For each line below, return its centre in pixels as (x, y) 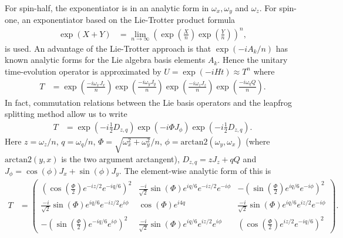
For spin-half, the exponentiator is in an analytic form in (107, 8)
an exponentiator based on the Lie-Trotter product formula (129, 20)
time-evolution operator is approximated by (83, 71)
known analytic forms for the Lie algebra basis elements (105, 60)
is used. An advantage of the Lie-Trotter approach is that (108, 48)
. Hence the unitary (253, 60)
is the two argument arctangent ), (120, 158)
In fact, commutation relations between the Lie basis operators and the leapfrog (149, 102)
